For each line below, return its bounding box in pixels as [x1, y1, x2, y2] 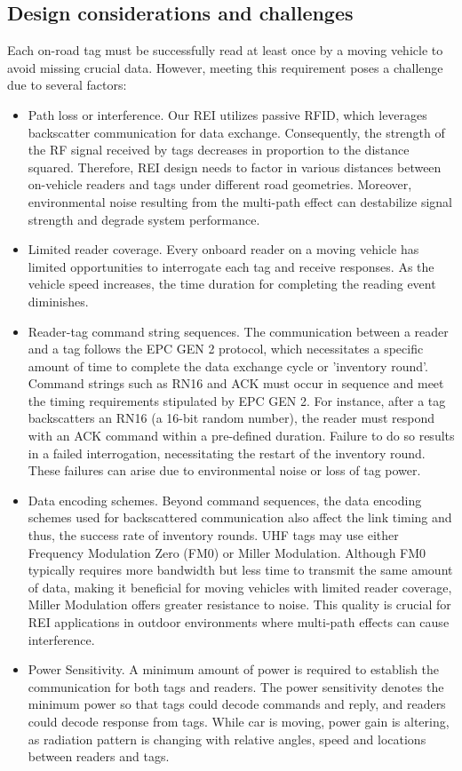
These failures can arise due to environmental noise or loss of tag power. [28, 461, 421, 480]
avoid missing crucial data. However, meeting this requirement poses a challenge [7, 58, 443, 76]
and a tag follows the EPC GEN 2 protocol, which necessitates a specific [28, 339, 424, 358]
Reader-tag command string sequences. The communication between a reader [28, 322, 449, 340]
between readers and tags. [28, 747, 170, 766]
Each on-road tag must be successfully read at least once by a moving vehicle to [7, 41, 443, 60]
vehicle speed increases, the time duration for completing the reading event [28, 274, 436, 293]
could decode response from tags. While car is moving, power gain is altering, [28, 711, 450, 730]
